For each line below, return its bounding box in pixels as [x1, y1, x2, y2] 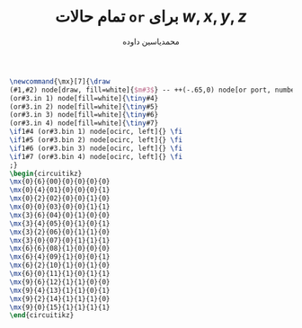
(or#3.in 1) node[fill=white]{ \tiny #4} [9, 93, 159, 102]
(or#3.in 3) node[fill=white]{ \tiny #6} [9, 111, 159, 120]
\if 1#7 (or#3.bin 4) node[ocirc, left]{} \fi [9, 152, 182, 161]
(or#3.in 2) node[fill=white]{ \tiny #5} [9, 102, 159, 111]
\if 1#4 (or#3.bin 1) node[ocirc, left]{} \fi [9, 128, 182, 137]
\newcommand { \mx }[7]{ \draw [9, 76, 111, 86]
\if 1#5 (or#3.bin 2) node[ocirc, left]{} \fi [9, 136, 182, 145]
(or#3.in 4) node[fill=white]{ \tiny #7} [9, 119, 159, 128]
